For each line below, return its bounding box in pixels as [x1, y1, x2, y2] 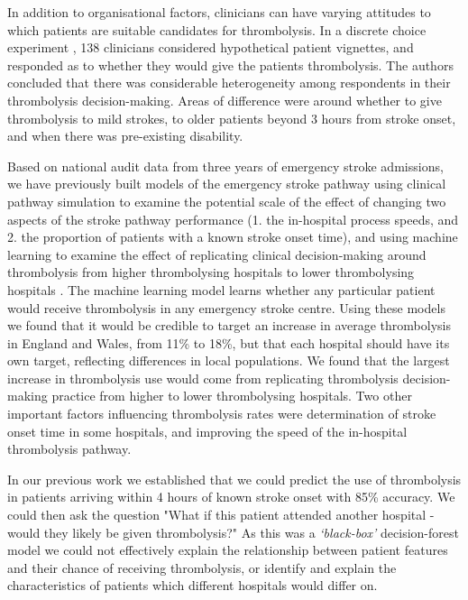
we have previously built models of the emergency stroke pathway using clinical [7, 174, 446, 193]
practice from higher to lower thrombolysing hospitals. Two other [51, 386, 412, 405]
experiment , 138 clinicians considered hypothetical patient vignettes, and [7, 38, 414, 57]
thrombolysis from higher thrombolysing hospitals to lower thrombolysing [7, 263, 415, 282]
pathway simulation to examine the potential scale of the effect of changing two [7, 191, 446, 210]
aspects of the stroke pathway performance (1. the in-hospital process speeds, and [7, 209, 459, 228]
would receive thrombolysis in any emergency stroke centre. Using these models [7, 298, 445, 317]
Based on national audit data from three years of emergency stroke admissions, [7, 156, 444, 175]
